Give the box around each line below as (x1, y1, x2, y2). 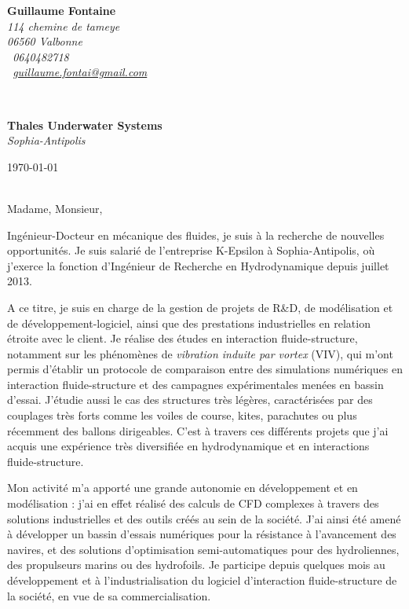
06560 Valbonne (7, 33, 82, 50)
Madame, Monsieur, (7, 200, 103, 216)
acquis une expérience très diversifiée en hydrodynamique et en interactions (7, 438, 370, 454)
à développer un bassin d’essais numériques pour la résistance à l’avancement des (7, 526, 396, 542)
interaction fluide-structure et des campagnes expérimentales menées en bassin (7, 376, 384, 392)
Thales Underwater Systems (7, 116, 163, 133)
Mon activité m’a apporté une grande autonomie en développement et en (7, 479, 358, 496)
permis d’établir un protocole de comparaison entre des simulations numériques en (7, 361, 403, 377)
